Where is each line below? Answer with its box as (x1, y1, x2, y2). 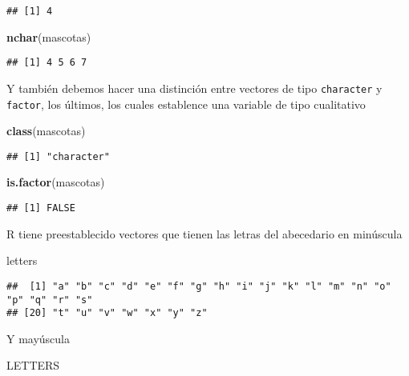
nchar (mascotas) (6, 28, 91, 45)
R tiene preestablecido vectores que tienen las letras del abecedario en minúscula (6, 225, 403, 242)
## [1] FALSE (6, 202, 75, 214)
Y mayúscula (6, 330, 71, 346)
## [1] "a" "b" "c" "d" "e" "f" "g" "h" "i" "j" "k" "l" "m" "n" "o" (6, 280, 391, 292)
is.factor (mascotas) (6, 174, 105, 190)
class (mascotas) (6, 122, 86, 139)
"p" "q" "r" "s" (6, 294, 93, 306)
